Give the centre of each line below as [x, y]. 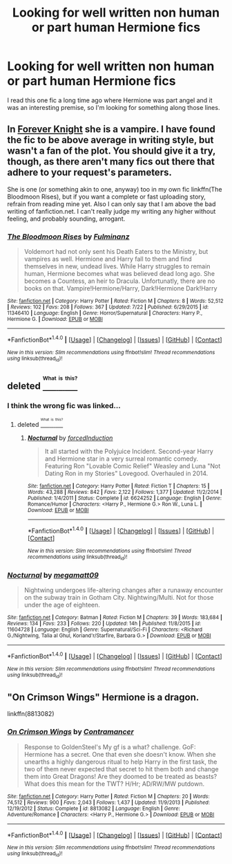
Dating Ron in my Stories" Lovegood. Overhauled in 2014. [126, 474]
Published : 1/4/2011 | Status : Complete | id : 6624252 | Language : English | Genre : [125, 498]
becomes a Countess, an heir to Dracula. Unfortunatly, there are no [119, 281]
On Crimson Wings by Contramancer [71, 732]
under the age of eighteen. [62, 605]
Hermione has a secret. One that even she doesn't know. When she [120, 754]
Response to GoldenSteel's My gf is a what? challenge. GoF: [110, 747]
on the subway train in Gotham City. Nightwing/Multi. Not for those [119, 598]
